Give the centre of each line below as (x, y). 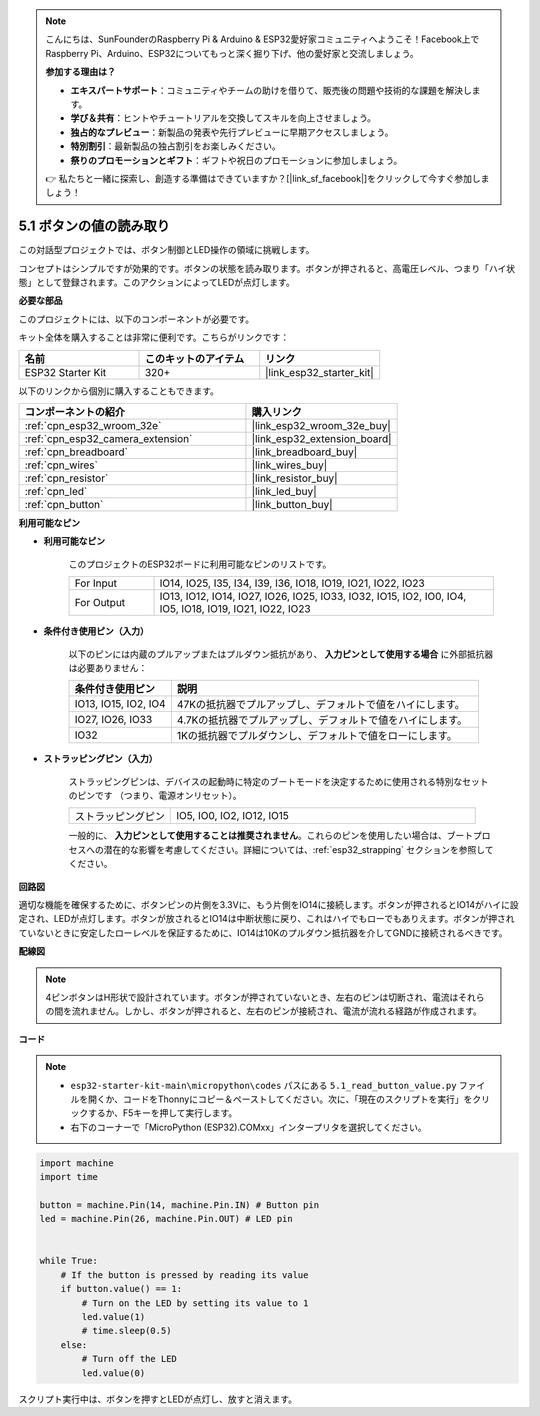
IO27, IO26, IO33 (113, 720)
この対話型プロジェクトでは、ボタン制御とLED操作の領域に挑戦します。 (166, 250)
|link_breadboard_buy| (304, 452)
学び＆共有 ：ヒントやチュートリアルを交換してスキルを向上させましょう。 (223, 118)
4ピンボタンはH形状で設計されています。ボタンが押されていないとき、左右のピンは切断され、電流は (252, 997)
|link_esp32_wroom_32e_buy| (321, 425)
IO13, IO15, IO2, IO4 (120, 704)
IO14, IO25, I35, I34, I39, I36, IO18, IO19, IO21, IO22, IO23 (292, 583)
